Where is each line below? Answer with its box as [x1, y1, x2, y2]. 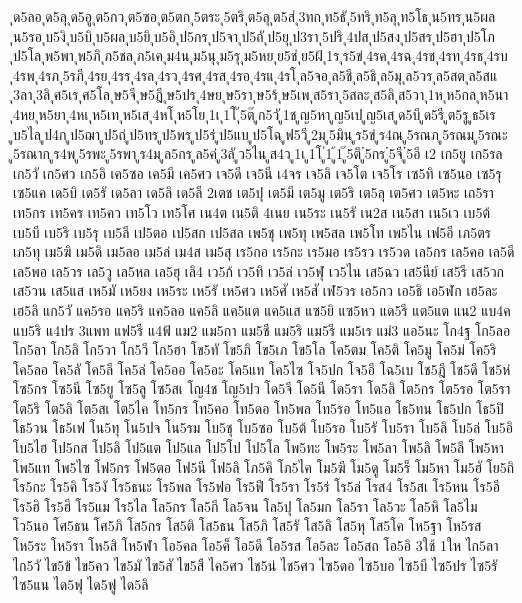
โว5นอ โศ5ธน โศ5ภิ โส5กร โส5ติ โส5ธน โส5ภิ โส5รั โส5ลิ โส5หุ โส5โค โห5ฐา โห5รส [13, 515, 482, 536]
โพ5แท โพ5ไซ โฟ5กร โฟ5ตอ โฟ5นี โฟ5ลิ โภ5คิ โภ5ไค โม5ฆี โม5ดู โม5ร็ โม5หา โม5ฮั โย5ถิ [13, 456, 515, 477]
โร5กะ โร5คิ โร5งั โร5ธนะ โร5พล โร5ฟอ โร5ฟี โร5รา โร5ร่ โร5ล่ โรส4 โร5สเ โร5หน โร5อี [13, 476, 500, 497]
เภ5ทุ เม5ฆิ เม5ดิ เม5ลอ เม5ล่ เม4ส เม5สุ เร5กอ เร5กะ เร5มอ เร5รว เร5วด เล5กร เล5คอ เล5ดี [13, 241, 515, 262]
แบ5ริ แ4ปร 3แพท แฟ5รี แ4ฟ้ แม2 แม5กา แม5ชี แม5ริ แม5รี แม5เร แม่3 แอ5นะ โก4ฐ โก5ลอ [13, 319, 511, 340]
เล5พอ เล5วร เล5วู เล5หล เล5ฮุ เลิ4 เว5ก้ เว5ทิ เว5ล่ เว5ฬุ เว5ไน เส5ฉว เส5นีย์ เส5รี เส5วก [13, 260, 505, 281]
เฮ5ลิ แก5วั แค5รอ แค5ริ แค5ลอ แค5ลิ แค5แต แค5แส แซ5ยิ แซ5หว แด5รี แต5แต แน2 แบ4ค [13, 299, 511, 320]
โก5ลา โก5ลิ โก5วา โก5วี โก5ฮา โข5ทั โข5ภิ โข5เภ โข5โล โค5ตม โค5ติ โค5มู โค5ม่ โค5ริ [13, 339, 497, 360]
